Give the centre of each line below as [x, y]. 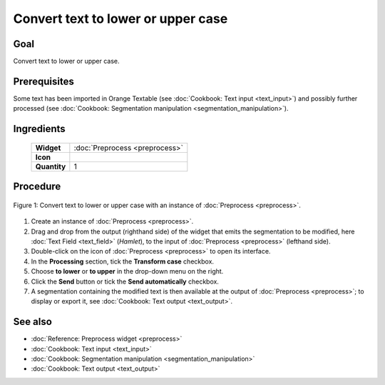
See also [33, 322]
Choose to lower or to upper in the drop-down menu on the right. [127, 271]
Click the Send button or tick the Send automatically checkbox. [125, 281]
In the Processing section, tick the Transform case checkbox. [122, 261]
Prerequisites [43, 81]
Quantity [51, 166]
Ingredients [39, 129]
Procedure [37, 187]
